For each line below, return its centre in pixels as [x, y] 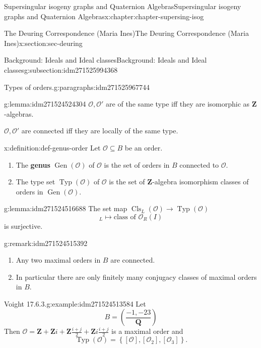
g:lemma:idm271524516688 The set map [66, 208]
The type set [36, 182]
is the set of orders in [137, 164]
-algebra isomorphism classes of [201, 182]
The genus [33, 164]
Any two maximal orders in [58, 260]
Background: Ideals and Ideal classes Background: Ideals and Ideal [106, 60]
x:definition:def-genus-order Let [52, 147]
